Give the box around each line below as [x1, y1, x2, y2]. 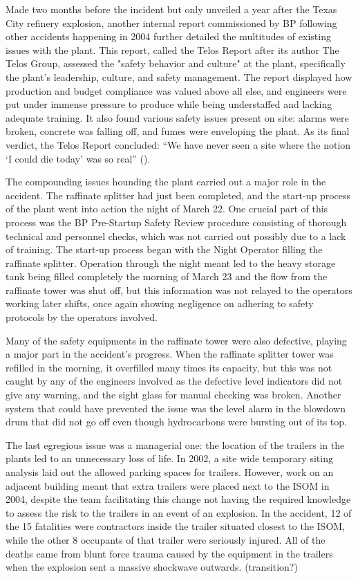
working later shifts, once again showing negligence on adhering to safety [6, 296, 314, 311]
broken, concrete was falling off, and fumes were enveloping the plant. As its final [6, 124, 350, 138]
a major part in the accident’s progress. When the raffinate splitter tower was [6, 347, 334, 361]
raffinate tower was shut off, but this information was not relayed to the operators [6, 282, 352, 297]
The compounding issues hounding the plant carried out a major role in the [6, 174, 326, 189]
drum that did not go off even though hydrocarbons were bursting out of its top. [6, 414, 347, 429]
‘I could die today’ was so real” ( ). [6, 151, 151, 165]
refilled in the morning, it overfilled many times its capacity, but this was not [6, 360, 332, 374]
